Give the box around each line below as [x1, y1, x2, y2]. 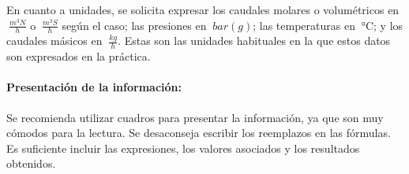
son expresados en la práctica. [6, 48, 151, 65]
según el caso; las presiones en [62, 17, 207, 33]
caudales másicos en [6, 32, 103, 49]
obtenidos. [6, 155, 56, 172]
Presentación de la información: [6, 79, 182, 95]
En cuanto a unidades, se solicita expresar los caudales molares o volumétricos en [6, 2, 400, 17]
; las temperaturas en [253, 17, 355, 33]
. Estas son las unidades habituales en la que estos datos [118, 32, 391, 49]
